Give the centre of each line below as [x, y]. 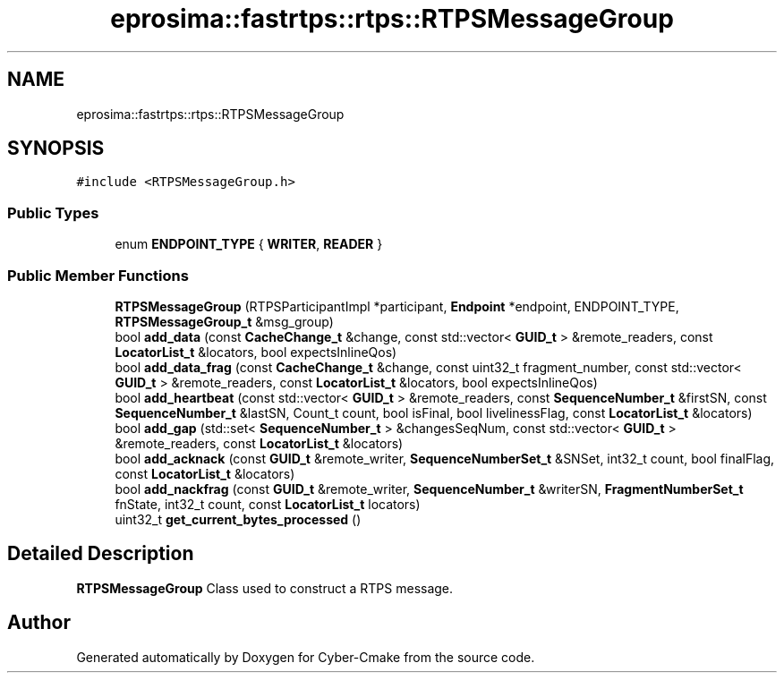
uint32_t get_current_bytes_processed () [238, 519]
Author [39, 623]
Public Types [53, 212]
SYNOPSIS [56, 149]
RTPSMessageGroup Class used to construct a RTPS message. [265, 588]
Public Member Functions [98, 275]
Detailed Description [101, 554]
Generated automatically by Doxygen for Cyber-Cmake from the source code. [306, 657]
